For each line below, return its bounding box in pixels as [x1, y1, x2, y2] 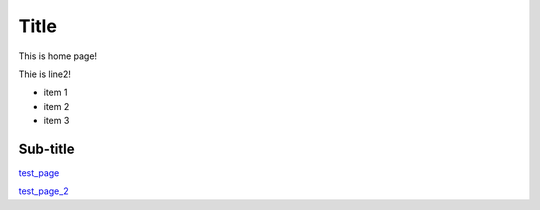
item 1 [43, 86, 68, 99]
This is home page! [18, 50, 98, 62]
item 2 [43, 100, 70, 112]
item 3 [43, 115, 70, 127]
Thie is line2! [18, 68, 72, 80]
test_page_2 [18, 185, 69, 197]
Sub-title [18, 140, 75, 157]
